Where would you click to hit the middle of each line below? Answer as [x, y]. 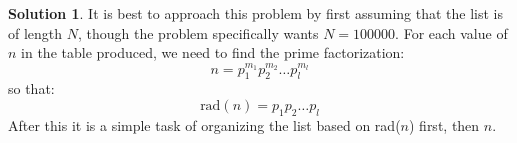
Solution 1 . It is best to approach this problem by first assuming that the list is [255, 13]
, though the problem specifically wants [198, 32]
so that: [31, 88]
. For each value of [451, 32]
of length [35, 32]
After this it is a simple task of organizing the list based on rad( [204, 124]
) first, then [444, 124]
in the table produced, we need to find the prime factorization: [213, 52]
